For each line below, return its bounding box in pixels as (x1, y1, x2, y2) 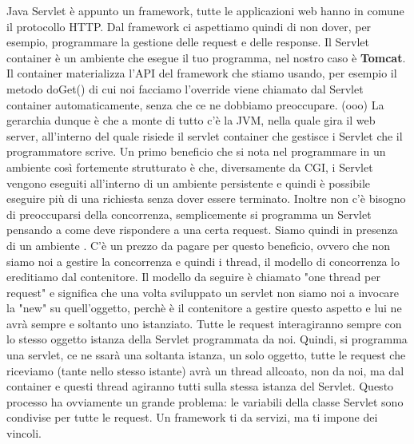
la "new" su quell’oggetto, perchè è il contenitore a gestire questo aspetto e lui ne (6, 299, 402, 316)
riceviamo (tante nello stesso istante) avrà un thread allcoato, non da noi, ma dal (6, 362, 404, 379)
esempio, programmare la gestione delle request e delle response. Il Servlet (6, 34, 370, 50)
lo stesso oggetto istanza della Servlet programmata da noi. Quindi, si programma (6, 331, 408, 347)
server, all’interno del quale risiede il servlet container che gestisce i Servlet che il (6, 127, 403, 144)
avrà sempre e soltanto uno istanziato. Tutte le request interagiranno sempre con (6, 315, 402, 331)
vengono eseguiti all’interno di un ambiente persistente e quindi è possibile (6, 174, 371, 191)
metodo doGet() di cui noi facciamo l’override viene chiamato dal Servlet (6, 80, 364, 97)
